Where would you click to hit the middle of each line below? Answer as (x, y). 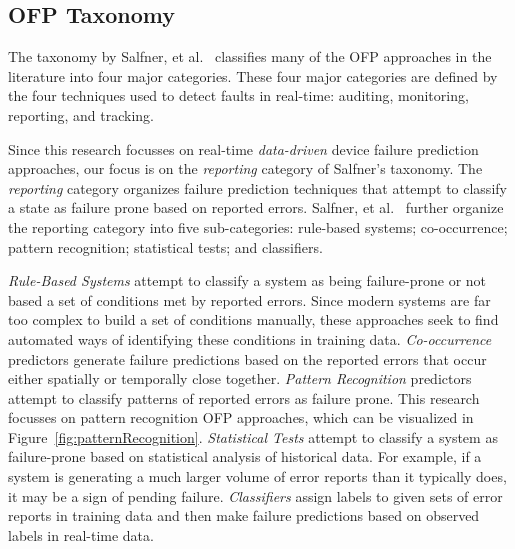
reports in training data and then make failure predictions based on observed (244, 515)
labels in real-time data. (81, 534)
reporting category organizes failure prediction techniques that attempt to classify (257, 187)
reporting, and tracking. (81, 114)
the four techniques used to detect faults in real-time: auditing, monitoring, (238, 95)
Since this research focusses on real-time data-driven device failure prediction (243, 148)
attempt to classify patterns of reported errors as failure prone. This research (244, 397)
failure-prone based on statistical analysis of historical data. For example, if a (245, 456)
